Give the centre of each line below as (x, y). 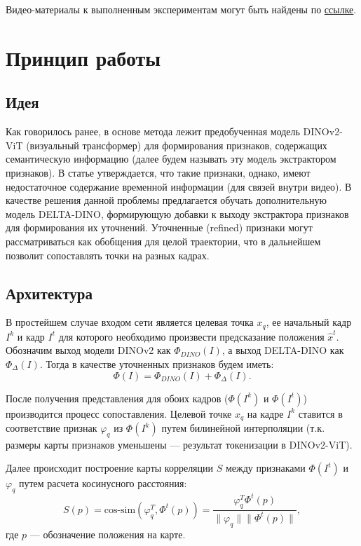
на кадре (265, 413)
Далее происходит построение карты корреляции (110, 468)
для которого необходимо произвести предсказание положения (191, 336)
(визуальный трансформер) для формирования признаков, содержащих (177, 145)
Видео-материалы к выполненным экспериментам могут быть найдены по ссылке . (181, 9)
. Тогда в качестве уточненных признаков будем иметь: (157, 363)
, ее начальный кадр (309, 322)
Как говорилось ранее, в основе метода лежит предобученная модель (153, 131)
